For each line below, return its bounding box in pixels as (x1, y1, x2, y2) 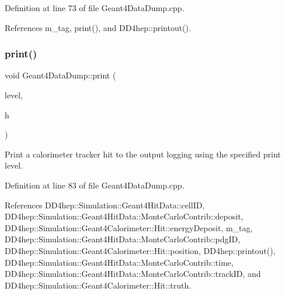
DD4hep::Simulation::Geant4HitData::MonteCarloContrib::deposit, (5, 210, 244, 222)
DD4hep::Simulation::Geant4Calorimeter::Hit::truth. (5, 279, 192, 291)
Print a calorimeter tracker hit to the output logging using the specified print (5, 147, 281, 160)
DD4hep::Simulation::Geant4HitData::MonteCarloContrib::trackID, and (5, 267, 261, 280)
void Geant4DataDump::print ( (5, 69, 116, 81)
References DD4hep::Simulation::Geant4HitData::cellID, (5, 198, 205, 211)
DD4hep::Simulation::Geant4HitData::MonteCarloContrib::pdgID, (5, 233, 241, 245)
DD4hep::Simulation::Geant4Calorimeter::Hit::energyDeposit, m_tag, (5, 221, 253, 234)
